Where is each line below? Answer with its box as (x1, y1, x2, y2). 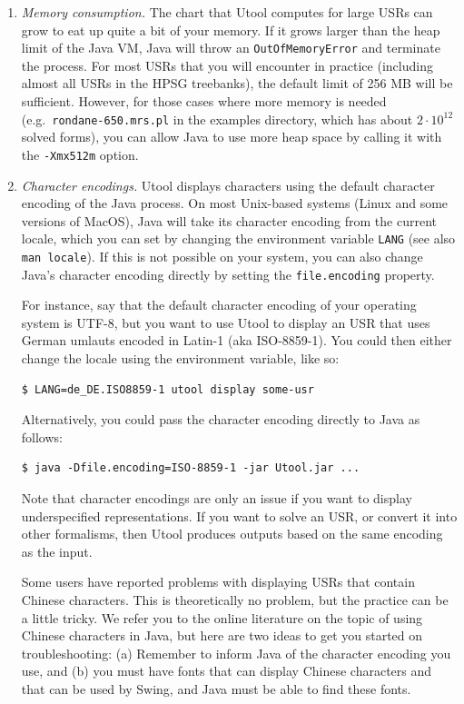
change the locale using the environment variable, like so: (21, 349, 340, 368)
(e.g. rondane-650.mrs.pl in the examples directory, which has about (21, 109, 413, 128)
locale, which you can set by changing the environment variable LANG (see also (21, 229, 456, 248)
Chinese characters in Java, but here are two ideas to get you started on (21, 626, 423, 645)
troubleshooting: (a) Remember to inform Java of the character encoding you (21, 643, 451, 662)
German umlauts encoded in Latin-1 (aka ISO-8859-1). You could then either (21, 331, 452, 350)
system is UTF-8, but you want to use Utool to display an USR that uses (21, 312, 430, 332)
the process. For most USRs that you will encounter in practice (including (21, 55, 433, 74)
